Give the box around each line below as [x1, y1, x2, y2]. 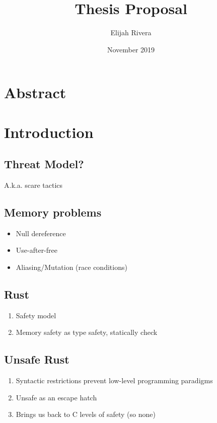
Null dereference [16, 228, 66, 238]
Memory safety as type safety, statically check [16, 327, 158, 337]
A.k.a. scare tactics [4, 180, 63, 190]
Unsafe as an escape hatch [16, 392, 97, 402]
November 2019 [107, 44, 155, 54]
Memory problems [4, 204, 102, 220]
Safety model [16, 310, 56, 320]
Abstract [4, 82, 66, 103]
